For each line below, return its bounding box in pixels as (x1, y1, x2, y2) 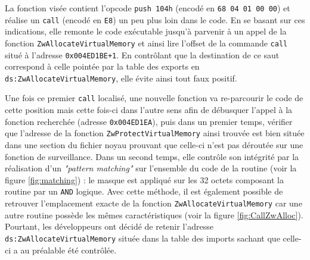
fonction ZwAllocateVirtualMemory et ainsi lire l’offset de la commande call (5, 36, 288, 49)
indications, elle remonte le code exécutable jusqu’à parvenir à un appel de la (5, 25, 287, 37)
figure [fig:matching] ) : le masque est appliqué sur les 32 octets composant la (5, 173, 284, 186)
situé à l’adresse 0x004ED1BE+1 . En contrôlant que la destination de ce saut (5, 48, 280, 61)
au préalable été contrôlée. (20, 243, 117, 256)
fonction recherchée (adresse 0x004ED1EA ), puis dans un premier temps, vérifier (5, 115, 293, 127)
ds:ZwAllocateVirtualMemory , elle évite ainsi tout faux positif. (5, 71, 237, 84)
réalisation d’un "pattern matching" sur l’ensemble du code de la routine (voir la (5, 162, 297, 174)
